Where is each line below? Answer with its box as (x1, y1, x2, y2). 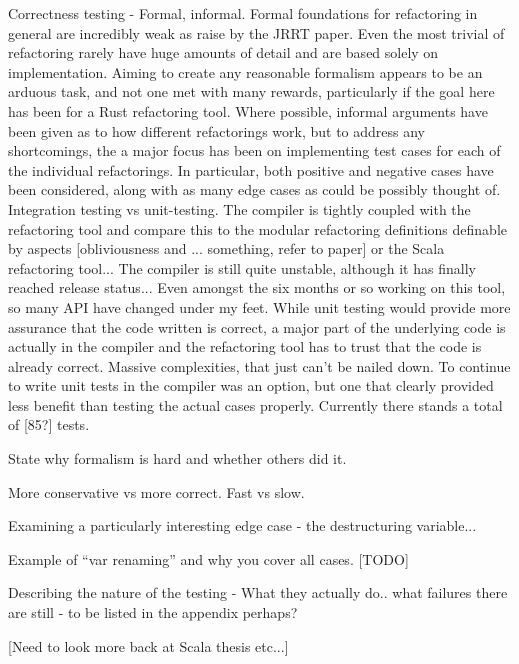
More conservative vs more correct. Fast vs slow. (8, 481, 305, 502)
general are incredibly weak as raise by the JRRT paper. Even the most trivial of (8, 22, 505, 43)
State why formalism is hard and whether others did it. (8, 448, 347, 469)
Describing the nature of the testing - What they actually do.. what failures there (8, 582, 508, 603)
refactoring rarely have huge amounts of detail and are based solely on (8, 42, 439, 63)
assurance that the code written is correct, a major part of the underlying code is (8, 316, 506, 337)
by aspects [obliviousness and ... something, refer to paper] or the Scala (8, 238, 445, 259)
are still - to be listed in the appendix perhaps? (8, 602, 298, 623)
